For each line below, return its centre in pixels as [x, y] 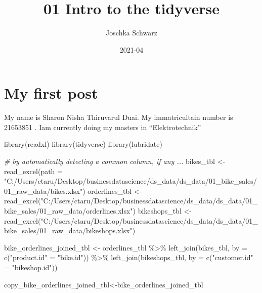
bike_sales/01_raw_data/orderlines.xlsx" [69, 211]
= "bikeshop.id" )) [31, 267]
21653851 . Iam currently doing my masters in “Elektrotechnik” [103, 127]
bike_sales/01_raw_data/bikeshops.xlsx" [68, 231]
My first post [51, 93]
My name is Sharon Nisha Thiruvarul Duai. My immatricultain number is [119, 117]
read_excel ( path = [33, 171]
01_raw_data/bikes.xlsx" [43, 191]
